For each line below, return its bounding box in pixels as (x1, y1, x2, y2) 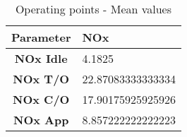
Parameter (11, 29, 71, 45)
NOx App (13, 112, 69, 128)
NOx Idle (14, 50, 68, 66)
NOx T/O (13, 71, 70, 87)
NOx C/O (13, 91, 70, 107)
